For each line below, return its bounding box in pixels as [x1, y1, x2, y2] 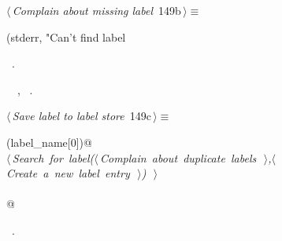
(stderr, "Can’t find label [6, 28, 126, 45]
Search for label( [12, 149, 95, 166]
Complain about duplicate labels [99, 149, 257, 166]
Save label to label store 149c [12, 108, 151, 124]
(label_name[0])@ [6, 133, 92, 150]
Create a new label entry [6, 165, 130, 181]
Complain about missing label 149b [12, 2, 181, 18]
